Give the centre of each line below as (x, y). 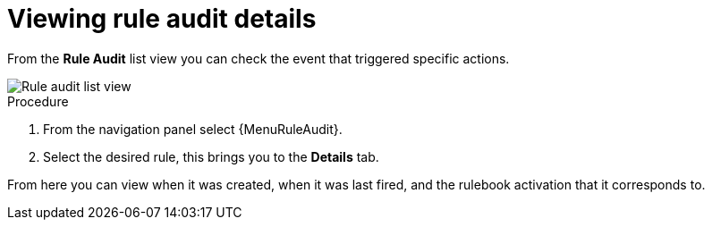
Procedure (38, 101)
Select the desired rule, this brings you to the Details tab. (211, 156)
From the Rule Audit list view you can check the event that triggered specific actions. (259, 58)
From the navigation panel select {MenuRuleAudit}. (193, 129)
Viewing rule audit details (162, 19)
